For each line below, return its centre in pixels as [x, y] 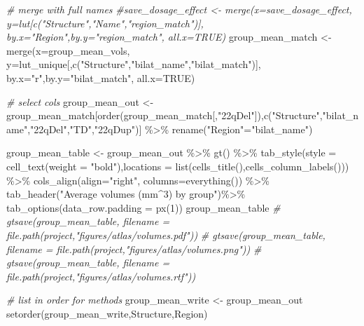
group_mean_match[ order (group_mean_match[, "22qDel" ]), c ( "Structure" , [164, 115]
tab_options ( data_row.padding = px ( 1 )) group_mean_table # [143, 207]
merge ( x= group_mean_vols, [68, 50]
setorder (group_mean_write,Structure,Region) [107, 313]
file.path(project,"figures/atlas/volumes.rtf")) [101, 276]
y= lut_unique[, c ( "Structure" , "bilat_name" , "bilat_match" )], [134, 64]
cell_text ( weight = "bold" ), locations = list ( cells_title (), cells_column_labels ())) [178, 166]
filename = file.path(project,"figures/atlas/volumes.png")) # [134, 249]
